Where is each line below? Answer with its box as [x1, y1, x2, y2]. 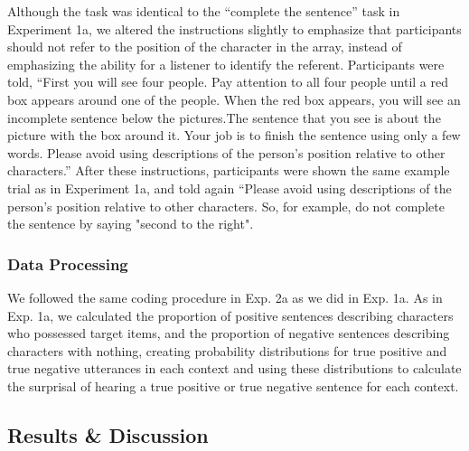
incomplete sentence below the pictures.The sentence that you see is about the [7, 108, 441, 127]
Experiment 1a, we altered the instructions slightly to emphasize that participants [7, 19, 462, 38]
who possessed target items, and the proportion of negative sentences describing [7, 324, 450, 343]
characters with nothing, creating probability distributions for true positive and [7, 341, 447, 360]
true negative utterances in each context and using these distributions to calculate [7, 359, 462, 378]
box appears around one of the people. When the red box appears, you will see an [7, 89, 461, 108]
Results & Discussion [7, 420, 209, 448]
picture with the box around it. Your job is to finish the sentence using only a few [7, 126, 461, 145]
